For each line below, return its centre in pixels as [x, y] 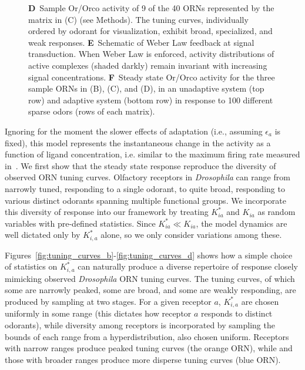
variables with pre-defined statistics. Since [80, 223]
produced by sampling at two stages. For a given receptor [108, 301]
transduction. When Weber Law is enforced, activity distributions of [151, 54]
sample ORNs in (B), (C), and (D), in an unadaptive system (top [146, 88]
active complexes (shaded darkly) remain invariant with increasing [148, 65]
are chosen [260, 301]
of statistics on [31, 266]
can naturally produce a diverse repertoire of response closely [188, 266]
